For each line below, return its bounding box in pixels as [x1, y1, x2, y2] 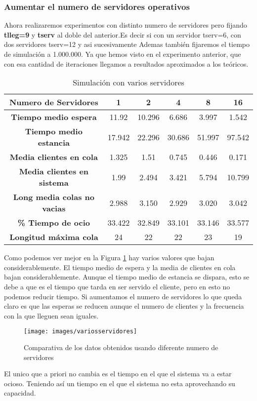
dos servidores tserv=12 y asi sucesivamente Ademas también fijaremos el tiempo [4, 39, 250, 49]
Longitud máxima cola [9, 231, 98, 243]
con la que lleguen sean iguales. [4, 310, 99, 321]
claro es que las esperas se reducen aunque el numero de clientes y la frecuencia [4, 301, 244, 311]
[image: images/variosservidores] [24, 328, 137, 335]
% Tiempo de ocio [17, 217, 90, 229]
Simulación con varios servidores [73, 77, 184, 88]
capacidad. [4, 388, 36, 398]
